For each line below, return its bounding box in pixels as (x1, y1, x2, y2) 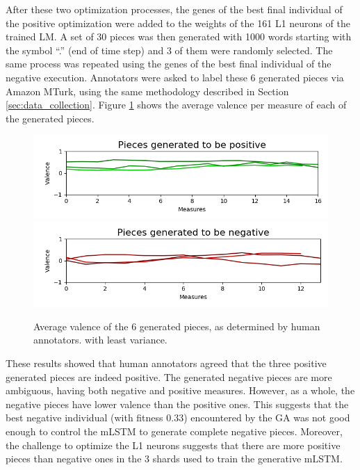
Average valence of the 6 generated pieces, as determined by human (33, 318, 320, 333)
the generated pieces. (6, 111, 95, 125)
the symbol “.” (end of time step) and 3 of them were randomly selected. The (6, 42, 333, 57)
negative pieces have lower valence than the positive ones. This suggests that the (6, 396, 349, 411)
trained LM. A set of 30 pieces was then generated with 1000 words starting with (6, 29, 352, 44)
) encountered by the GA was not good (183, 410, 350, 425)
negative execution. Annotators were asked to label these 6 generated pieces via (6, 70, 344, 84)
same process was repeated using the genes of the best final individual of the (6, 56, 332, 71)
